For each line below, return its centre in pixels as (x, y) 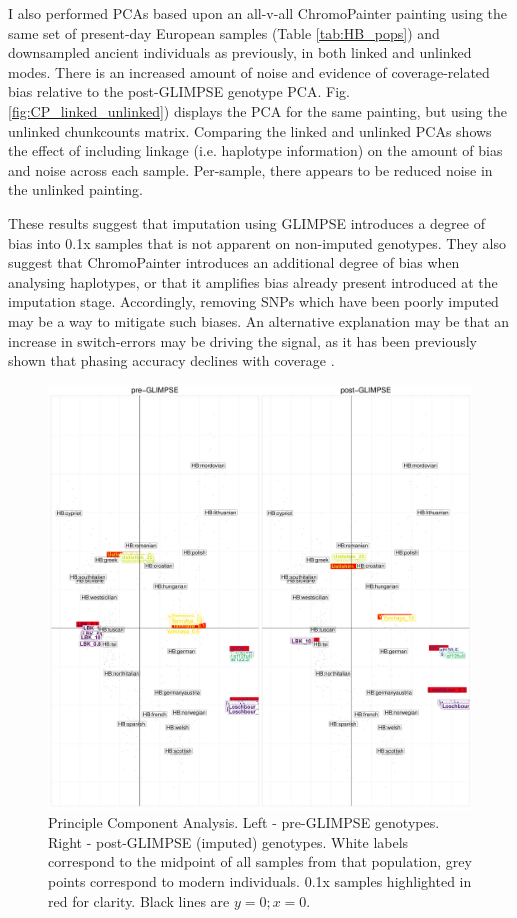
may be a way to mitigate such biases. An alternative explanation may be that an (259, 320)
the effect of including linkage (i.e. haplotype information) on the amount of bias (255, 150)
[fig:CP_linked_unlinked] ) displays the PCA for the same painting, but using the (257, 110)
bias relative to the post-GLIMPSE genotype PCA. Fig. (179, 91)
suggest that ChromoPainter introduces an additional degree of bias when (234, 262)
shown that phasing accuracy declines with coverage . (171, 360)
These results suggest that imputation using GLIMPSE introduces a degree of (246, 222)
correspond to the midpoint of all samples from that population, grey (260, 861)
